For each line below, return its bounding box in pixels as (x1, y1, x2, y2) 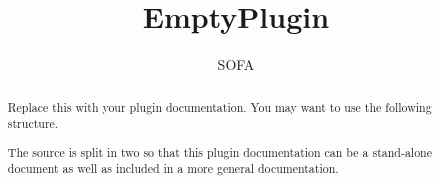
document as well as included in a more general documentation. (7, 160, 339, 177)
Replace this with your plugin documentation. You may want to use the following (7, 98, 432, 115)
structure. (7, 115, 59, 132)
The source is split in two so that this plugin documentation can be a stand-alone (7, 143, 432, 160)
